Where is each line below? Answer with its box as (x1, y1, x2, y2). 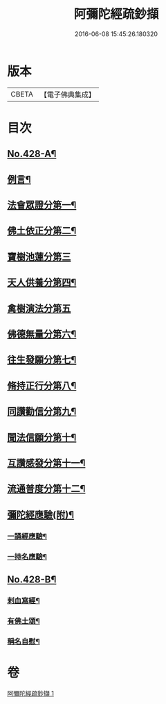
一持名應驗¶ (7, 552, 47, 562)
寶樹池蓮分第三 (7, 251, 71, 263)
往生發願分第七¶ (7, 354, 77, 366)
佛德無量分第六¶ (7, 328, 77, 340)
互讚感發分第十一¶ (7, 457, 86, 469)
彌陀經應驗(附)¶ (7, 509, 75, 521)
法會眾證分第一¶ (7, 199, 77, 211)
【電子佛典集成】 (39, 90, 95, 99)
